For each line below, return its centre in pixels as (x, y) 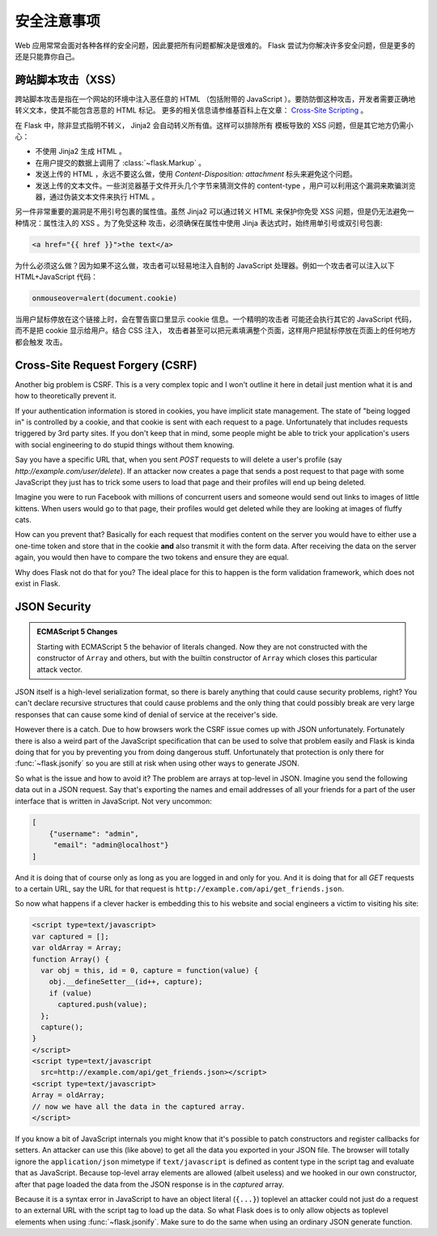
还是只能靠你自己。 (47, 56)
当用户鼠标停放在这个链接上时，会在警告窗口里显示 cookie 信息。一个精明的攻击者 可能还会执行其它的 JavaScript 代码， (215, 319)
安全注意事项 (58, 21)
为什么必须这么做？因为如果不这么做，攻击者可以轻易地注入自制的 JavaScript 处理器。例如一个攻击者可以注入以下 (205, 265)
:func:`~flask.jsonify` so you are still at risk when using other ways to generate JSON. (157, 763)
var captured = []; (70, 936)
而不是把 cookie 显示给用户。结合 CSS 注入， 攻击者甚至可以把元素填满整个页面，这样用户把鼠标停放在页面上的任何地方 (215, 330)
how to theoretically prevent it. (66, 396)
